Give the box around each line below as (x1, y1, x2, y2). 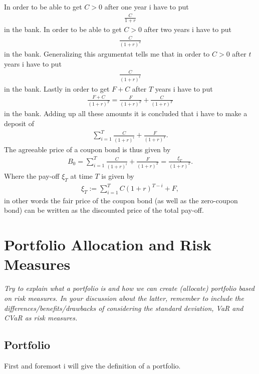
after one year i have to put (104, 2, 189, 12)
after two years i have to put (144, 24, 231, 34)
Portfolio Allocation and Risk (4, 234, 211, 255)
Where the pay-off (4, 170, 60, 181)
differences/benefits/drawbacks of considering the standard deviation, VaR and (4, 302, 243, 313)
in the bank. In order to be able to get (4, 24, 122, 34)
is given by (101, 170, 134, 181)
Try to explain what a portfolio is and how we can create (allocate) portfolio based (4, 283, 254, 293)
